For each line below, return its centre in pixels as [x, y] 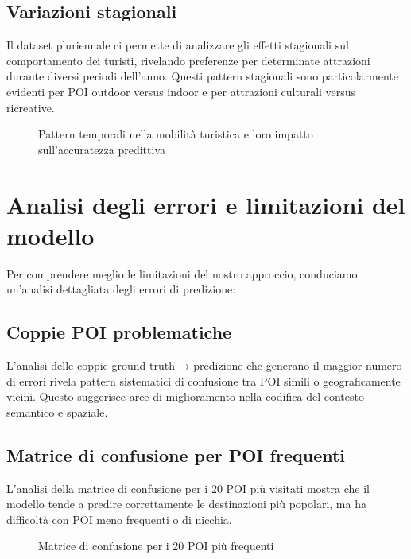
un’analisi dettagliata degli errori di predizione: [121, 289]
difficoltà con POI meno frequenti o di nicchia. [119, 519]
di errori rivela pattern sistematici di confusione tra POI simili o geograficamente [204, 380]
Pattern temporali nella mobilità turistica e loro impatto [176, 134]
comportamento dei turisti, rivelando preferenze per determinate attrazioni [188, 60]
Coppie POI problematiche [119, 332]
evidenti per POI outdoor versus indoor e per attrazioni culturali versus [181, 91]
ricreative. [31, 107]
